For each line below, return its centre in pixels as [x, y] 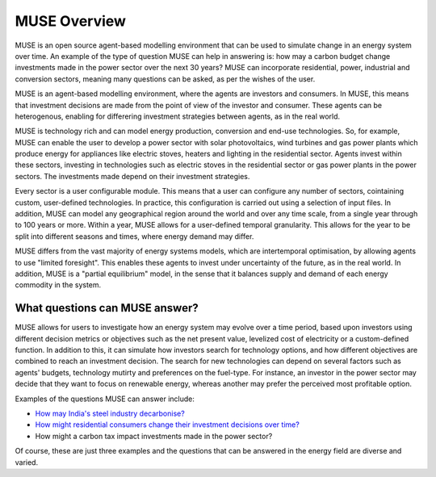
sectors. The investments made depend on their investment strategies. [132, 176]
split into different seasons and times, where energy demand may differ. [134, 236]
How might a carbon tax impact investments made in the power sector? [154, 436]
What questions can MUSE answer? [107, 308]
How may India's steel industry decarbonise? [110, 413]
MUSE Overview [71, 21]
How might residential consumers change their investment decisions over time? [168, 425]
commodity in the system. [58, 285]
